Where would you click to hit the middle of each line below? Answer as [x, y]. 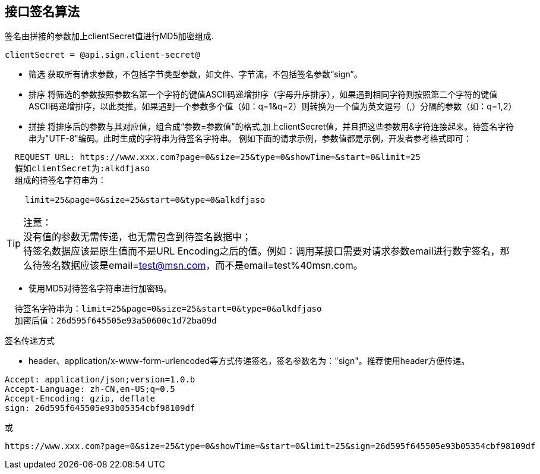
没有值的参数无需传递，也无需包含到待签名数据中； [138, 237]
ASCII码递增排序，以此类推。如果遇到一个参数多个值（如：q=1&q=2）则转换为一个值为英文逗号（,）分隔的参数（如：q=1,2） [273, 106]
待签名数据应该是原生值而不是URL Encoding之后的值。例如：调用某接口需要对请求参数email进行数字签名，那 [266, 251]
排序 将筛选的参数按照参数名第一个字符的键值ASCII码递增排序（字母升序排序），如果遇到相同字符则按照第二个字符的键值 [263, 95]
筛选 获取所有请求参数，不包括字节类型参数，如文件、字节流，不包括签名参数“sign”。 [195, 74]
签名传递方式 [30, 341]
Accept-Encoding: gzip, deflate [80, 399]
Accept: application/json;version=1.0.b [100, 380]
